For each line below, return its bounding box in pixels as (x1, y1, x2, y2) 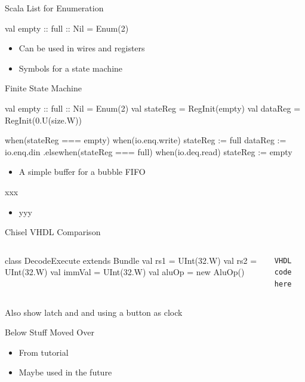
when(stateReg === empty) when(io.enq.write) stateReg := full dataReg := (5, 134, 286, 146)
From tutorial (19, 346, 69, 358)
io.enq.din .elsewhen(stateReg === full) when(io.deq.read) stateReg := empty (5, 145, 292, 158)
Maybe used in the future (19, 366, 112, 378)
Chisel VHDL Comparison (5, 226, 101, 238)
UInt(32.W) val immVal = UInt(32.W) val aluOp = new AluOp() (5, 266, 245, 278)
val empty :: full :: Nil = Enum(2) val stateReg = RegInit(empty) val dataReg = (5, 101, 301, 114)
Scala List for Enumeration (5, 2, 104, 14)
